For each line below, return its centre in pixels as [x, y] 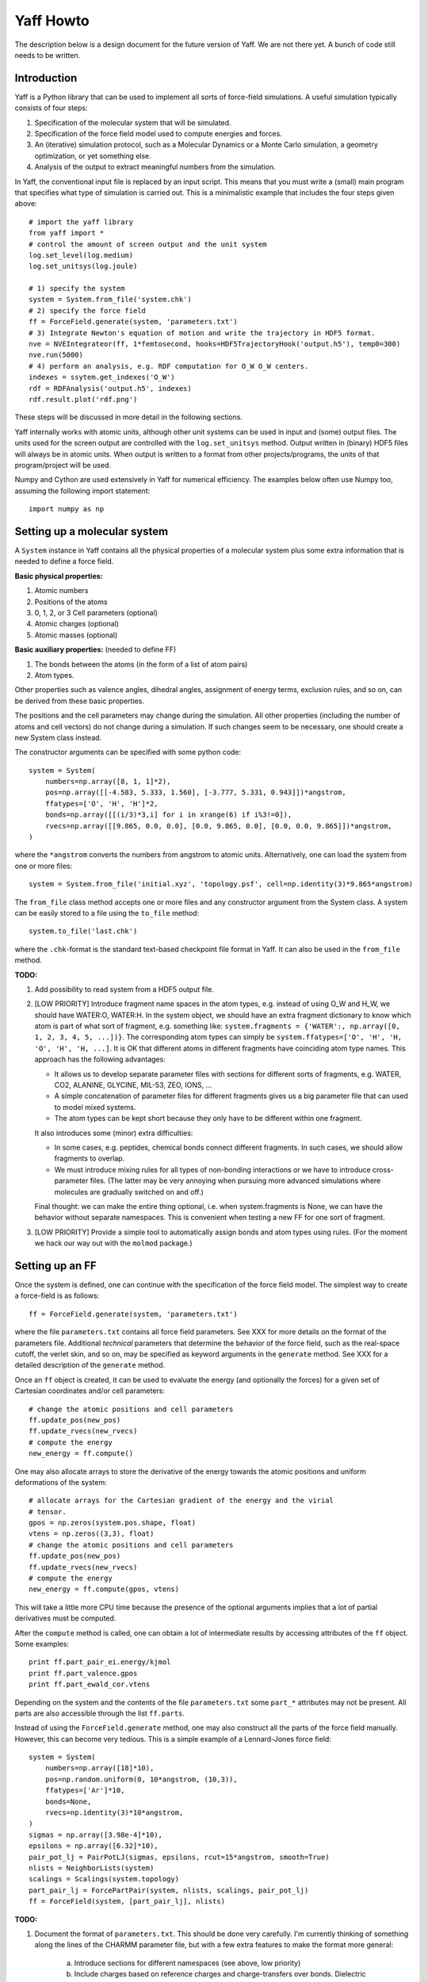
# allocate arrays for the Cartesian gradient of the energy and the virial [182, 1501]
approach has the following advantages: [100, 1059]
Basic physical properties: [59, 576]
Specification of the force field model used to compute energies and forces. [159, 134]
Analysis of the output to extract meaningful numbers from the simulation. [155, 167]
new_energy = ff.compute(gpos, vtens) [104, 1589]
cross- [383, 1169]
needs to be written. [48, 55]
